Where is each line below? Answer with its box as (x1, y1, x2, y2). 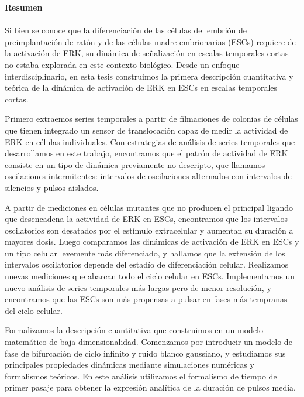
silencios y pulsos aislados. (5, 181, 99, 193)
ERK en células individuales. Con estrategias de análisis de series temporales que (5, 135, 295, 148)
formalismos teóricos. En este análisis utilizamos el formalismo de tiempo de (5, 369, 277, 382)
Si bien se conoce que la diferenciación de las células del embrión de (5, 24, 247, 36)
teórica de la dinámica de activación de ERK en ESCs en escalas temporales (5, 81, 278, 94)
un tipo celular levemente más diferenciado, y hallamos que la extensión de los (5, 247, 285, 259)
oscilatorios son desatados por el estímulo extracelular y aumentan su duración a (5, 224, 293, 236)
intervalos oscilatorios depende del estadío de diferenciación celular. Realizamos (5, 258, 289, 271)
